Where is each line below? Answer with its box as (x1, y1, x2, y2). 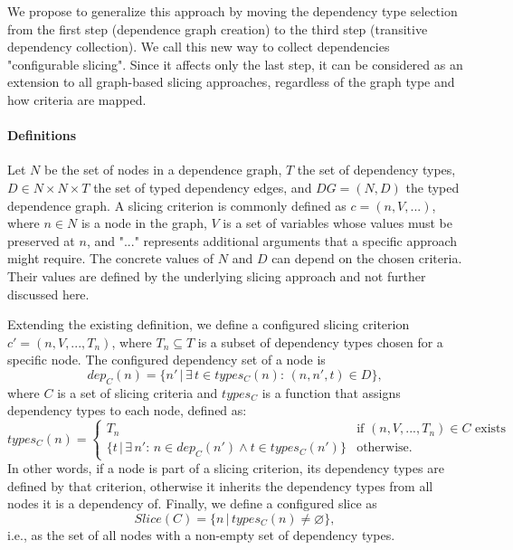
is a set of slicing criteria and (57, 383, 218, 402)
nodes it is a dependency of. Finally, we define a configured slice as (7, 494, 377, 513)
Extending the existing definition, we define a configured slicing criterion (7, 315, 410, 334)
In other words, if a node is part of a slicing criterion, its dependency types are (7, 459, 444, 478)
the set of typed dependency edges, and (93, 177, 312, 196)
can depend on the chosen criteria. (271, 249, 462, 268)
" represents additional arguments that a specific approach (134, 231, 458, 250)
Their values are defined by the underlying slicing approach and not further (7, 266, 426, 285)
